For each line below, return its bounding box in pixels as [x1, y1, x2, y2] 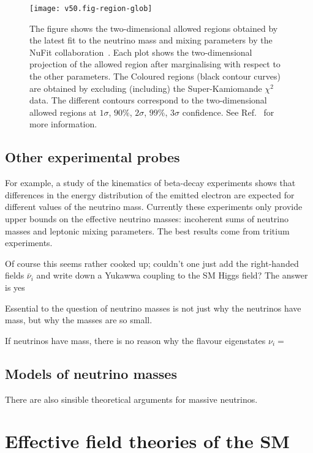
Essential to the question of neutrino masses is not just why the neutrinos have [5, 301, 301, 314]
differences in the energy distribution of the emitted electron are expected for [5, 188, 295, 201]
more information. [29, 118, 97, 130]
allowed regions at [29, 105, 97, 118]
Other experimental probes [5, 148, 180, 167]
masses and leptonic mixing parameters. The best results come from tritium [5, 224, 290, 237]
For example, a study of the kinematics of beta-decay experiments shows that [5, 176, 296, 189]
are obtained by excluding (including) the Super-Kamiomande [29, 81, 262, 94]
